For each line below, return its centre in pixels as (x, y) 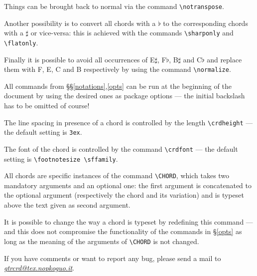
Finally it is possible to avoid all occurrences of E (79, 59)
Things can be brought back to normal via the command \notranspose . (114, 6)
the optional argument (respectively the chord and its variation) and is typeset (124, 195)
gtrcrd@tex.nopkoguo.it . (39, 268)
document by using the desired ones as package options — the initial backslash (125, 96)
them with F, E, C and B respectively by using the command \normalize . (118, 69)
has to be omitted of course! (47, 105)
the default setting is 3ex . (43, 132)
